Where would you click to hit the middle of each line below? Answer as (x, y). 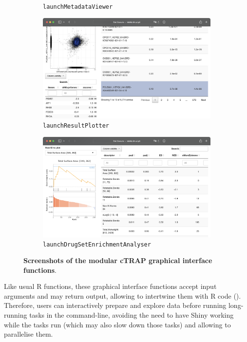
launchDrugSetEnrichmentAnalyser (97, 245)
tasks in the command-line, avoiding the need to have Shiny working (132, 314)
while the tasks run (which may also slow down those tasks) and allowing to (117, 324)
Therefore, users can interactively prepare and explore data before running (115, 305)
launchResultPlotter (76, 126)
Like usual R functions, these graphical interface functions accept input (110, 286)
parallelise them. (28, 334)
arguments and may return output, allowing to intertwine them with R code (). (123, 295)
